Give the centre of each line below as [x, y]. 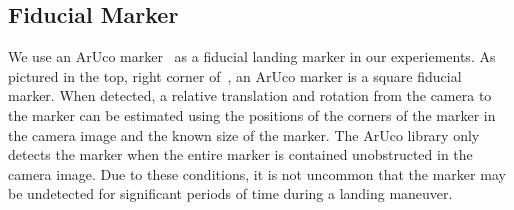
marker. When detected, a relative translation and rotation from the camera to [250, 95]
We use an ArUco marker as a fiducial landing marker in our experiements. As [252, 56]
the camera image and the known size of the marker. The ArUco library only [244, 134]
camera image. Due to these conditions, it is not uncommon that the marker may [257, 173]
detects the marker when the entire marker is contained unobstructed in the [240, 154]
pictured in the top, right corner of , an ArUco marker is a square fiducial [235, 75]
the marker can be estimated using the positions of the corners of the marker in [252, 114]
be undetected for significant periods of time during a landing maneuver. [230, 193]
